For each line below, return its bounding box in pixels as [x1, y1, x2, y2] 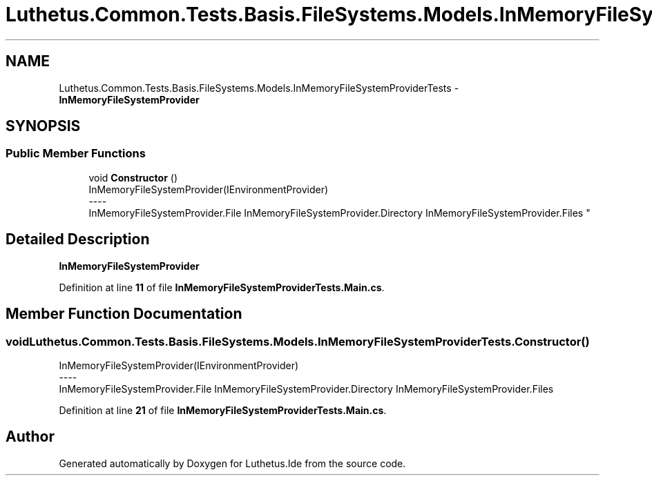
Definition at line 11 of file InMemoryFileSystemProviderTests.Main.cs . [59, 281, 385, 293]
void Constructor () [88, 171, 178, 184]
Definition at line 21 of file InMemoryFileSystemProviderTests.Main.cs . [59, 404, 387, 416]
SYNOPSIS [6, 117, 81, 135]
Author [6, 428, 55, 446]
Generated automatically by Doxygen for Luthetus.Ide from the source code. [59, 457, 406, 469]
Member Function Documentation [6, 305, 242, 323]
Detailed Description [6, 230, 150, 248]
